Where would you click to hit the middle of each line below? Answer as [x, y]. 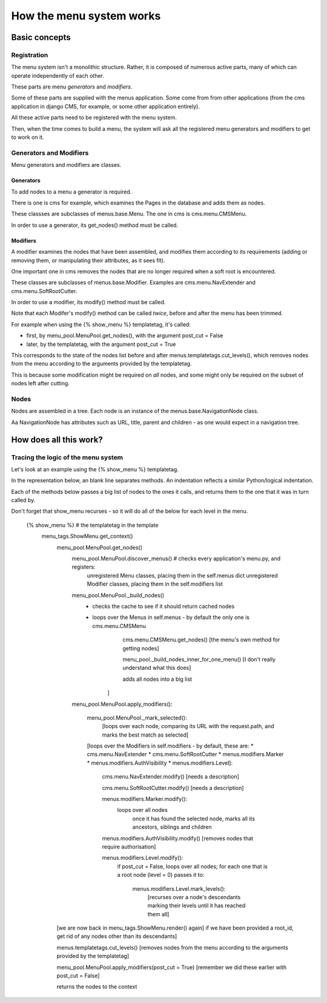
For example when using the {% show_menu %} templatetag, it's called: [101, 324]
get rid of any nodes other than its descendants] [117, 936]
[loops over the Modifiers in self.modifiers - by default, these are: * [170, 746]
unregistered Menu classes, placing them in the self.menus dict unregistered [182, 575]
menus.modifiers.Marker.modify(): [145, 799]
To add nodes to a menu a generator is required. [71, 192]
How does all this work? [57, 440]
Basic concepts [41, 37]
